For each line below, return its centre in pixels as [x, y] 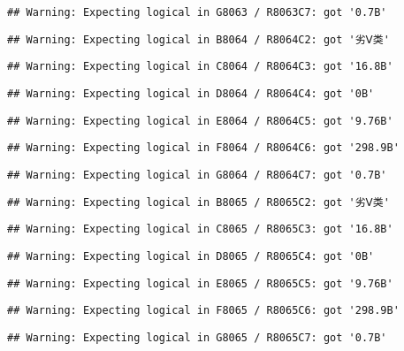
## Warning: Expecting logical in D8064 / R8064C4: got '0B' [191, 93]
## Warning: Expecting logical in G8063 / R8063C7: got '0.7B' [197, 12]
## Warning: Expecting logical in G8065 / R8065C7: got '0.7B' [197, 337]
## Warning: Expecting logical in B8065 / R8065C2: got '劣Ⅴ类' [198, 202]
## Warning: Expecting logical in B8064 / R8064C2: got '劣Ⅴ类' [198, 39]
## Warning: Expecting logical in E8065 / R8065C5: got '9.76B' [200, 283]
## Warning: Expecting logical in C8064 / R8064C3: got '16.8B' [200, 67]
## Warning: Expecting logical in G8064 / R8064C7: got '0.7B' [197, 175]
